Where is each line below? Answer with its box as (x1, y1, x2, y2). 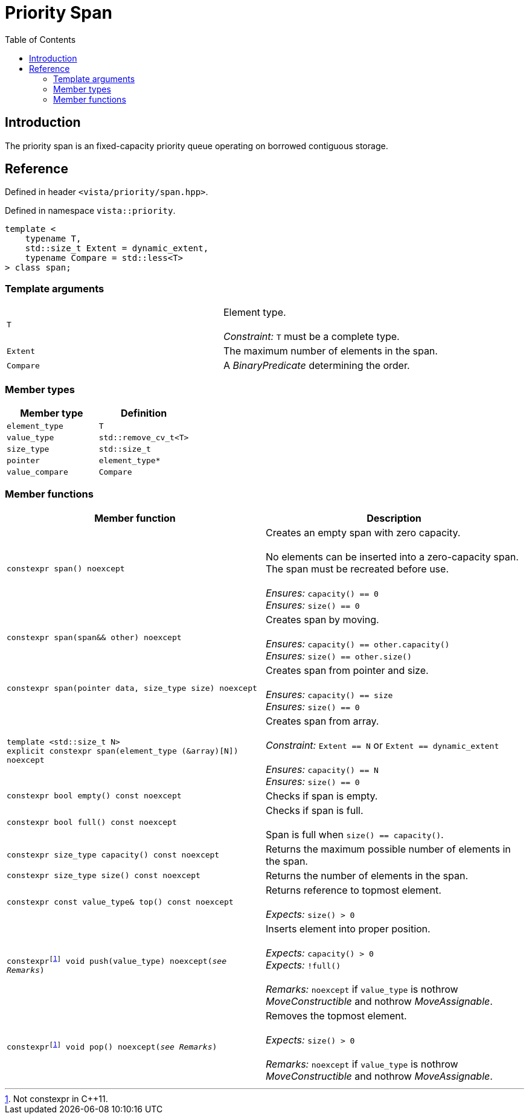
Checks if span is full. (266, 804, 364, 816)
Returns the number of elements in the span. (266, 869, 469, 882)
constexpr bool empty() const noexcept (7, 791, 182, 801)
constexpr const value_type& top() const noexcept (7, 897, 234, 907)
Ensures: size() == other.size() (266, 649, 412, 662)
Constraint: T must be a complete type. (223, 330, 400, 343)
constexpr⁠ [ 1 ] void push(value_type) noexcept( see (7, 955, 226, 966)
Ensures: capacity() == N (266, 763, 379, 775)
